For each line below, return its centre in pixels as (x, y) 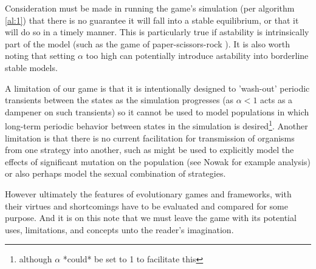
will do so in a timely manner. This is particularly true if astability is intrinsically (157, 32)
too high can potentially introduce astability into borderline (197, 56)
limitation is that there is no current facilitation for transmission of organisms (150, 138)
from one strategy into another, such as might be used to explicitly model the (149, 150)
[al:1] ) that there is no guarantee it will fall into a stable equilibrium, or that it (152, 20)
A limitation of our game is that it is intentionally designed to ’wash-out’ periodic (157, 88)
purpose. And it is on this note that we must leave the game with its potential (151, 218)
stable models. (31, 67)
